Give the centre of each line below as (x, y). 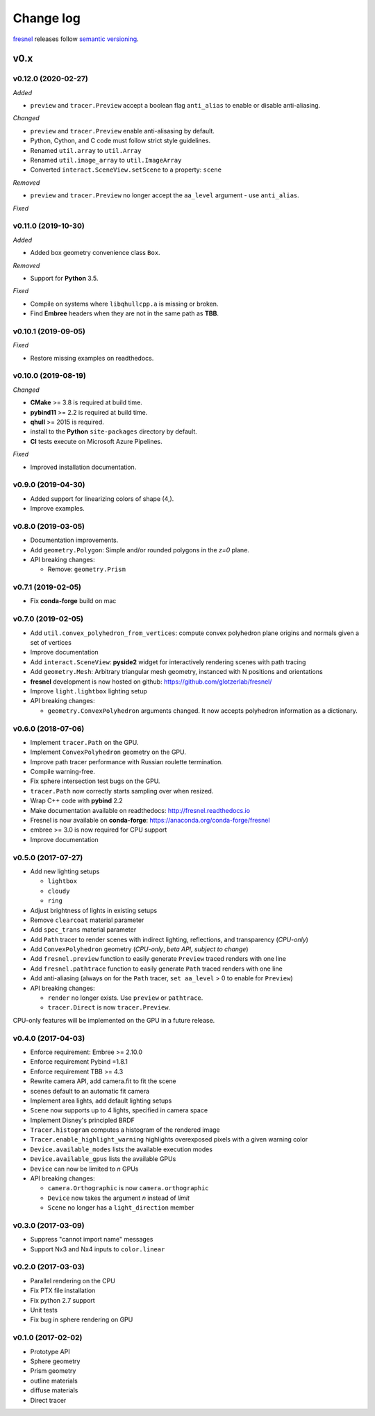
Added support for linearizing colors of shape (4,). (102, 499)
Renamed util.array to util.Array (86, 150)
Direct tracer (48, 1400)
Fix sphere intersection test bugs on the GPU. (95, 781)
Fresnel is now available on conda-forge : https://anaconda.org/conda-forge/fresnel (150, 821)
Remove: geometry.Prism (87, 569)
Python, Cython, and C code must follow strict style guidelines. (120, 141)
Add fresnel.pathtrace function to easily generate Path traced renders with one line (156, 969)
